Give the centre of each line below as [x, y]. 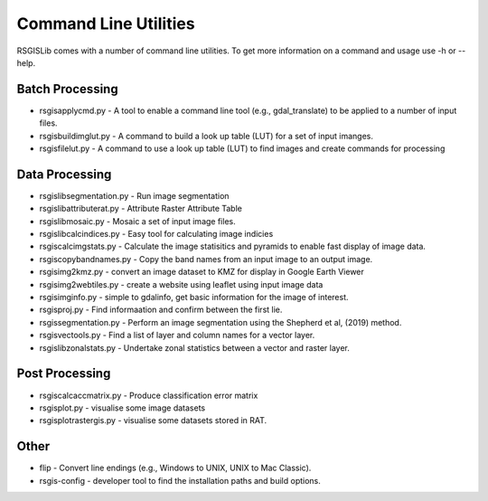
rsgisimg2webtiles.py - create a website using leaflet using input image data [181, 284]
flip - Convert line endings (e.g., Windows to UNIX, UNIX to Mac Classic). [175, 468]
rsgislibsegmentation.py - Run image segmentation [134, 195]
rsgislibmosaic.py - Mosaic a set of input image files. [137, 221]
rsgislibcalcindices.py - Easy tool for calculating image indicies [156, 234]
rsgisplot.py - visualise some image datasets [122, 408]
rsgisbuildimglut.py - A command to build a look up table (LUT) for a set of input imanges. [206, 136]
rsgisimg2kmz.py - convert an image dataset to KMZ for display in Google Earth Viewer [202, 272]
